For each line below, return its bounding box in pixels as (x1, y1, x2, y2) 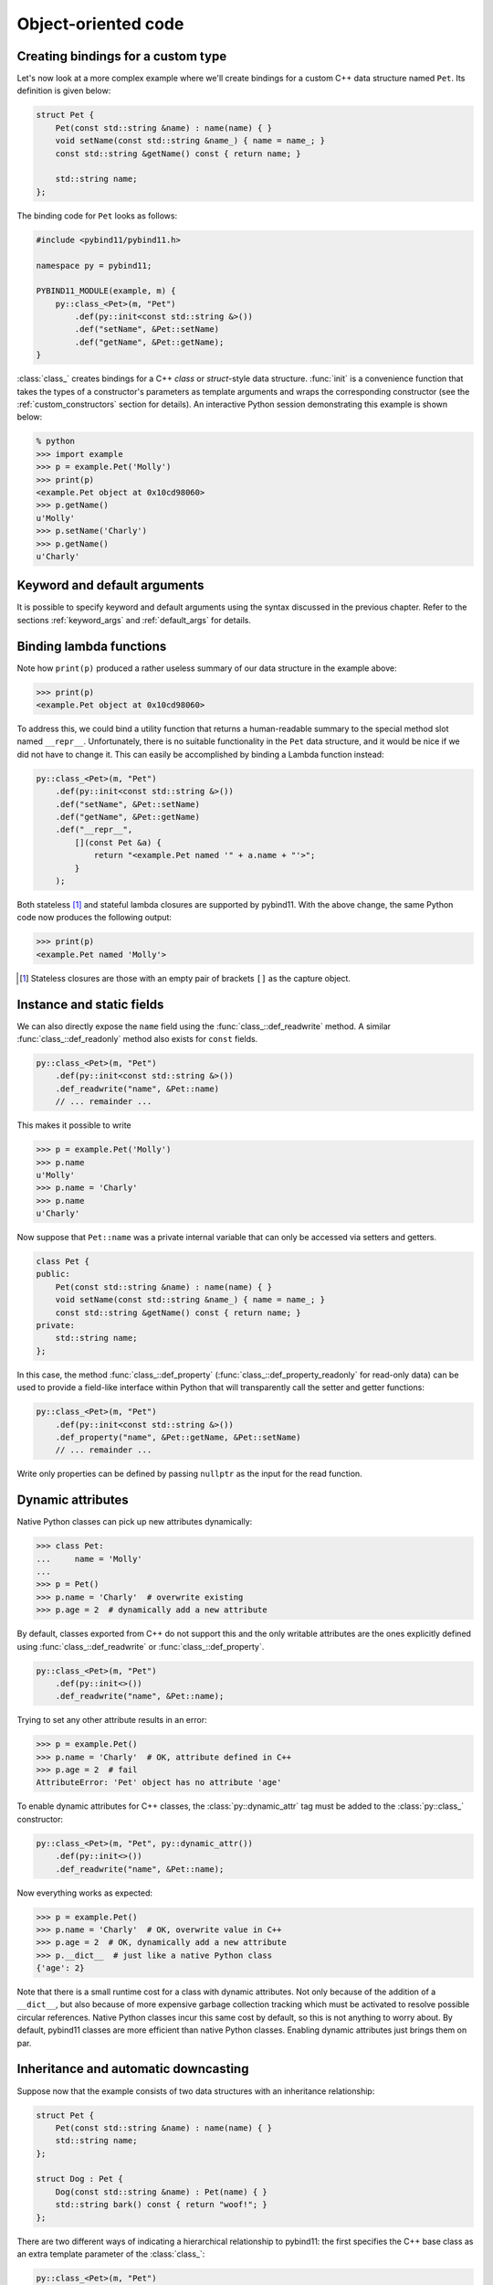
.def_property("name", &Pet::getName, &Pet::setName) (55, 1431, 301, 1442)
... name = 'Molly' (36, 1554, 143, 1564)
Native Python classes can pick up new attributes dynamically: (16, 1516, 253, 1527)
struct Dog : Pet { (36, 2173, 123, 2184)
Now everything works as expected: (16, 1887, 153, 1898)
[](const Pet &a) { (74, 837, 162, 847)
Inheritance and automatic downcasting (16, 2061, 249, 2077)
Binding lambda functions (16, 638, 167, 654)
